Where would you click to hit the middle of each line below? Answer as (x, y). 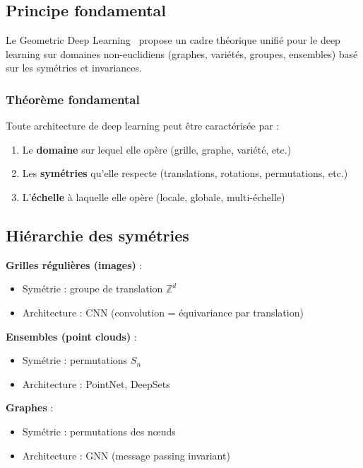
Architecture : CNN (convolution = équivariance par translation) (163, 312)
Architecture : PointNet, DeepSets (96, 383)
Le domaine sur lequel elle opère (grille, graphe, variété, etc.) (157, 149)
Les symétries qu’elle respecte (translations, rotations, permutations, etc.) (185, 173)
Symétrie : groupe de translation (93, 289)
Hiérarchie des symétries (97, 235)
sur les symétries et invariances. (74, 68)
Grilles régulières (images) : (74, 264)
